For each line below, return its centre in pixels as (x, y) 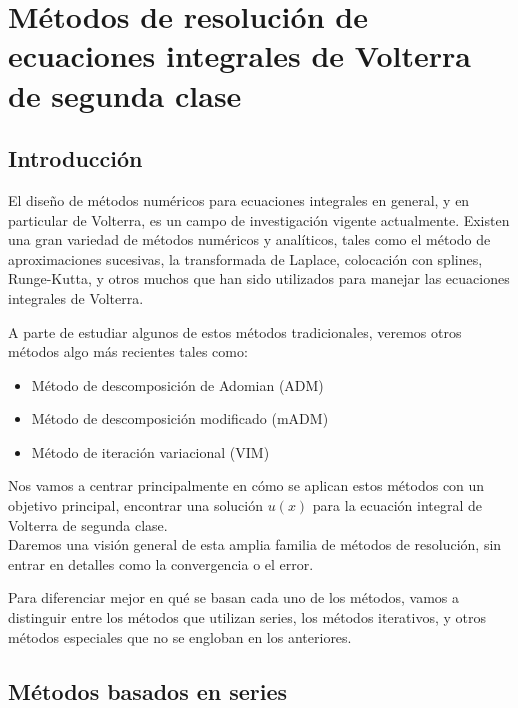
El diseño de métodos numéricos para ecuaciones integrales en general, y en (239, 199)
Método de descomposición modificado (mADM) (180, 418)
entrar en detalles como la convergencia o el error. (161, 563)
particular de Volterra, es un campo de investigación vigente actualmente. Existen (259, 219)
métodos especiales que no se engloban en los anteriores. (180, 636)
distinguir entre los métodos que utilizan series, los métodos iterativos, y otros (247, 617)
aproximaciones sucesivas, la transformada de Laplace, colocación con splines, (245, 258)
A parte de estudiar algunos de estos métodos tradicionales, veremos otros (235, 331)
